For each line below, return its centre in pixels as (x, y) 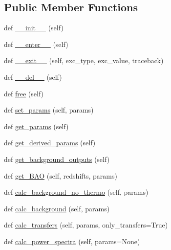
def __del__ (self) (33, 77)
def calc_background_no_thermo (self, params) (76, 192)
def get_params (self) (36, 126)
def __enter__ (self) (36, 44)
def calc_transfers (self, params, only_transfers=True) (86, 225)
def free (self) (24, 93)
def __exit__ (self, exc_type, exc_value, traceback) (84, 60)
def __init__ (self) (34, 28)
